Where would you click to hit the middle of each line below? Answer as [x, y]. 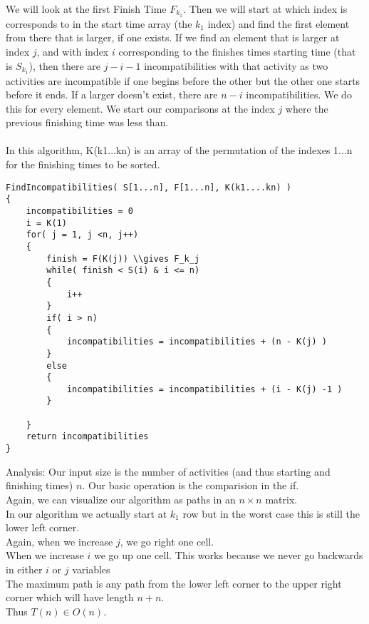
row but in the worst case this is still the [271, 513]
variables [91, 569]
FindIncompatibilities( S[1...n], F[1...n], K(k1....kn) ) [149, 187]
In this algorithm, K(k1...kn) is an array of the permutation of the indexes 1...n [179, 150]
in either [24, 569]
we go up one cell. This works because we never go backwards [228, 555]
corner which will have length [70, 597]
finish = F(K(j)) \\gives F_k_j [123, 259]
